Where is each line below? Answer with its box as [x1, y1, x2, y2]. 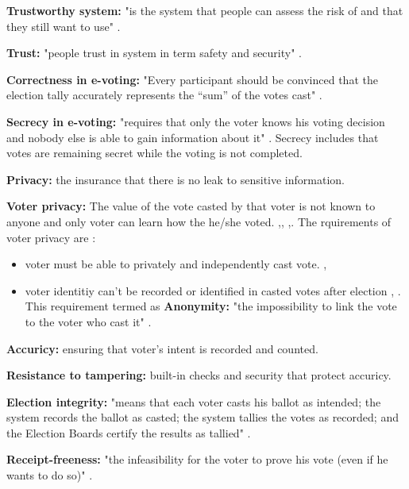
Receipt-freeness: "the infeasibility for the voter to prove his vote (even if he [6, 451, 388, 468]
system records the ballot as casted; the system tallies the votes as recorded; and [6, 409, 399, 425]
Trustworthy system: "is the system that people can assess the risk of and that [6, 2, 403, 18]
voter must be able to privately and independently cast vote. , [25, 256, 327, 272]
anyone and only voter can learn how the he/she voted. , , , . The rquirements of [6, 213, 392, 229]
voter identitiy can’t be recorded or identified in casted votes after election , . [25, 282, 401, 298]
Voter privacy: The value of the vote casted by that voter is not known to [6, 198, 376, 214]
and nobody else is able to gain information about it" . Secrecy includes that [6, 129, 379, 145]
